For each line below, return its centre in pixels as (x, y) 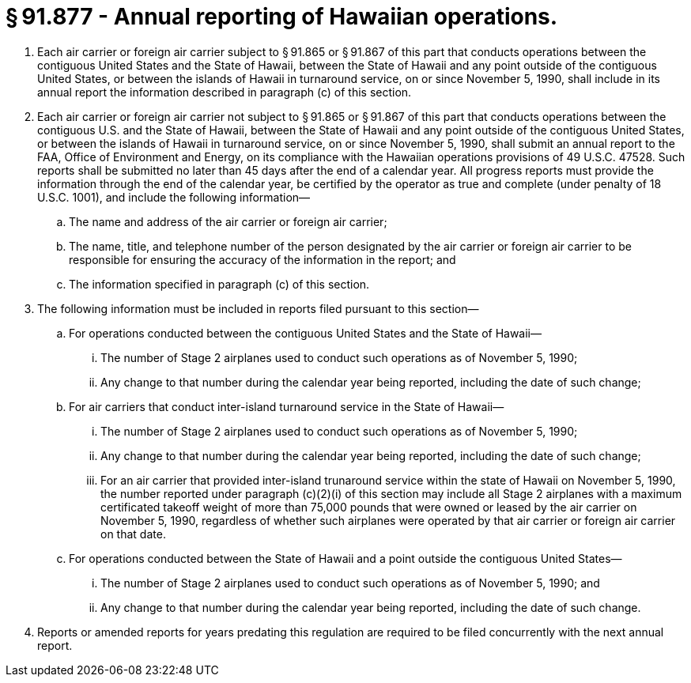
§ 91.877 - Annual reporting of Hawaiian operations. (282, 17)
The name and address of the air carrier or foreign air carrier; (228, 221)
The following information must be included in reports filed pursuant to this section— (258, 308)
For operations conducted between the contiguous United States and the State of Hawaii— (306, 333)
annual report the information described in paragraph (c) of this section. (225, 92)
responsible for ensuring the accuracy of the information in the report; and (262, 259)
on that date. (133, 534)
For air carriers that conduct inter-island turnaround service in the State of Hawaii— (287, 406)
